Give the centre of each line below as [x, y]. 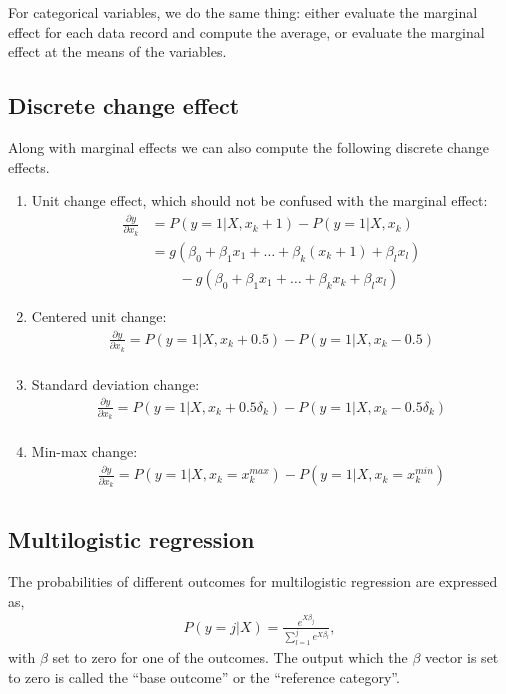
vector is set [462, 657]
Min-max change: [84, 451]
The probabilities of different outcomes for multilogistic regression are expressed [253, 581]
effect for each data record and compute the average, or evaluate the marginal [246, 31]
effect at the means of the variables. [117, 51]
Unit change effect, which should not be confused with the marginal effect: [259, 200]
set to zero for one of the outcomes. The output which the [230, 657]
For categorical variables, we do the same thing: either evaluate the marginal [243, 12]
